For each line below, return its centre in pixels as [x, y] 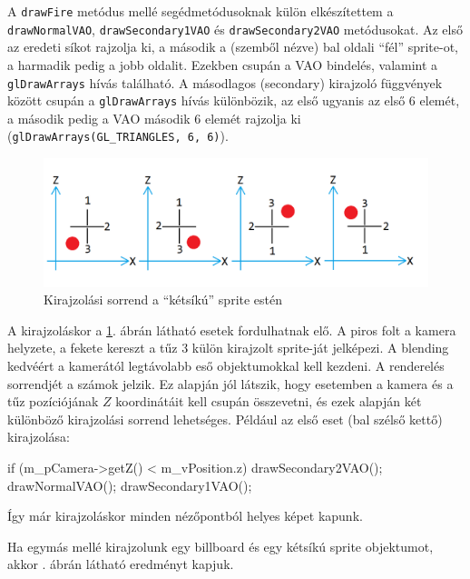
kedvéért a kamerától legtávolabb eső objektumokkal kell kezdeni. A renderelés [226, 366]
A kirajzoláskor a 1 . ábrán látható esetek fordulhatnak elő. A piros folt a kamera [232, 329]
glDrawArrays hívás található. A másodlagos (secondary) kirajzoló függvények [225, 82]
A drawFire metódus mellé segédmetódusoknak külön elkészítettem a [201, 11]
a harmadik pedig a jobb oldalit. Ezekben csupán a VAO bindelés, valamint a [223, 64]
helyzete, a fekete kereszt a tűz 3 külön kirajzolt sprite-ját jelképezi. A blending [228, 348]
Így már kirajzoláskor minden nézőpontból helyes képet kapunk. [185, 516]
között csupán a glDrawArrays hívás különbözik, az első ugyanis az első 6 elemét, [234, 100]
